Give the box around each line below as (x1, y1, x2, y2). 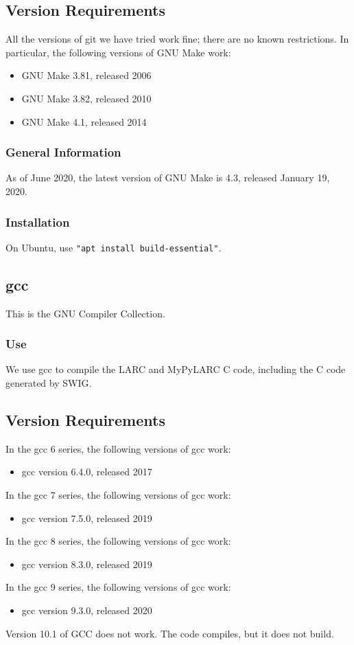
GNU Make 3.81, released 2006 (21, 68, 152, 82)
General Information (5, 144, 121, 161)
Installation (5, 213, 70, 230)
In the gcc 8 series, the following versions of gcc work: (5, 534, 231, 548)
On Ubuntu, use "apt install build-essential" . (5, 240, 222, 254)
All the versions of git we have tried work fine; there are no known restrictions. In (5, 32, 349, 46)
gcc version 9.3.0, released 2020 (21, 603, 152, 618)
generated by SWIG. (5, 376, 92, 390)
